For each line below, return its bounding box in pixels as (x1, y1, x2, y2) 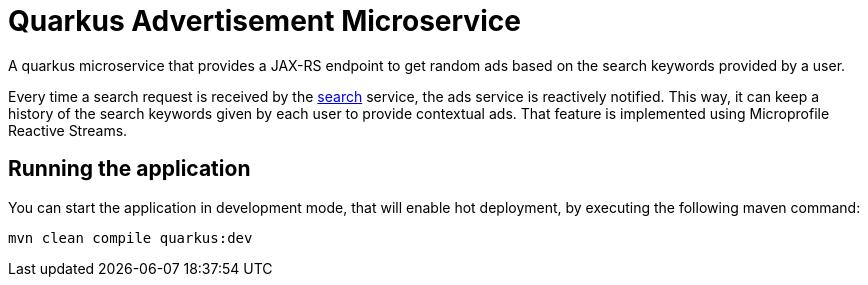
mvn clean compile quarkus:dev (8, 229, 253, 246)
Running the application (8, 156, 251, 182)
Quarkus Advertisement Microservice (8, 4, 521, 38)
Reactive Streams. (8, 121, 128, 139)
